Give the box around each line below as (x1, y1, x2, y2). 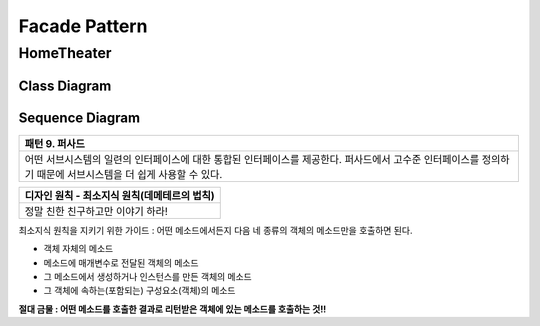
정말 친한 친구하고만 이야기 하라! (24, 204, 169, 218)
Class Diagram (18, 77, 112, 94)
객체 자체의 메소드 (43, 243, 114, 255)
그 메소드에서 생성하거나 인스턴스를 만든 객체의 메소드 (43, 270, 252, 282)
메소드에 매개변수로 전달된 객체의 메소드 (43, 256, 199, 269)
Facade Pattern (18, 15, 148, 37)
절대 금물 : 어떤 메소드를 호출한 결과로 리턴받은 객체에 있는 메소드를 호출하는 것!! (18, 303, 327, 315)
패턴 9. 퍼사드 (24, 136, 85, 150)
